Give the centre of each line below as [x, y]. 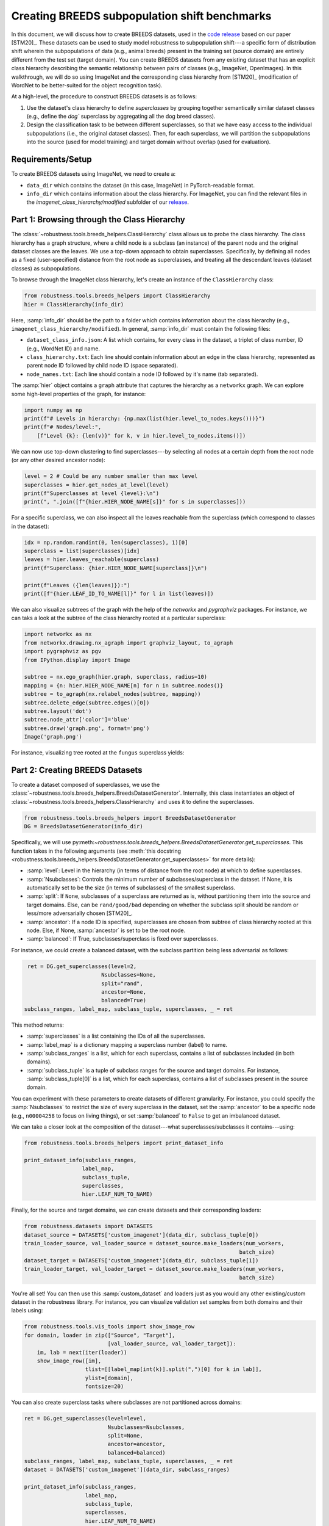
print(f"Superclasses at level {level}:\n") [92, 493]
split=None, [125, 1435]
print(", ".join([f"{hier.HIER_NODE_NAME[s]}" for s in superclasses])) [135, 502]
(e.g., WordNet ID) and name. [63, 349]
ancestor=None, [123, 992]
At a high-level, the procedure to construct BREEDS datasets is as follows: [104, 96]
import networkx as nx [58, 634]
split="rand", [122, 983]
